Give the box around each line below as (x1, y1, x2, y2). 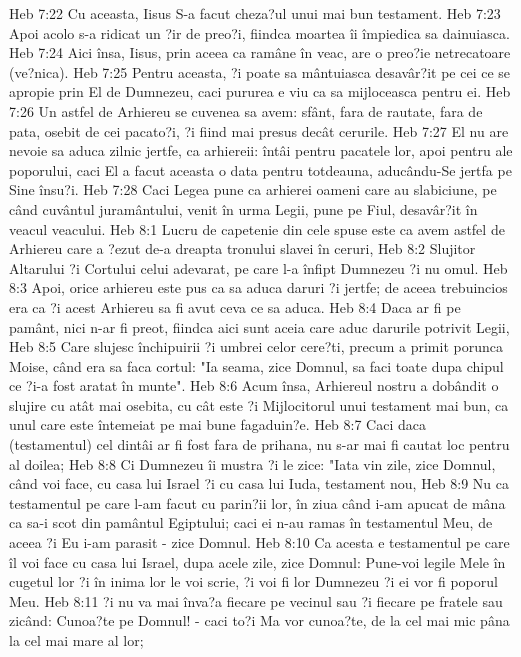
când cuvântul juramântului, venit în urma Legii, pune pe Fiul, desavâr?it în (9, 198, 478, 219)
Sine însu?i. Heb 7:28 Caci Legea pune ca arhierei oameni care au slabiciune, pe (9, 179, 497, 200)
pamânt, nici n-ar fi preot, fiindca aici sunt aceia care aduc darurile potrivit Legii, (9, 316, 510, 337)
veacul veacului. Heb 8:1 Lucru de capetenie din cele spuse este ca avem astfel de (9, 218, 505, 239)
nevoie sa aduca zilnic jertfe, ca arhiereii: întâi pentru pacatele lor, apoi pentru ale (9, 140, 513, 161)
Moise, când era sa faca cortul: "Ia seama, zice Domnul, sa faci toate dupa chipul (9, 355, 504, 376)
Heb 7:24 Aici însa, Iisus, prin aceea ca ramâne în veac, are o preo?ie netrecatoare (9, 42, 511, 63)
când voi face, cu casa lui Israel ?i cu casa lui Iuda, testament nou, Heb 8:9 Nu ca (9, 473, 510, 494)
